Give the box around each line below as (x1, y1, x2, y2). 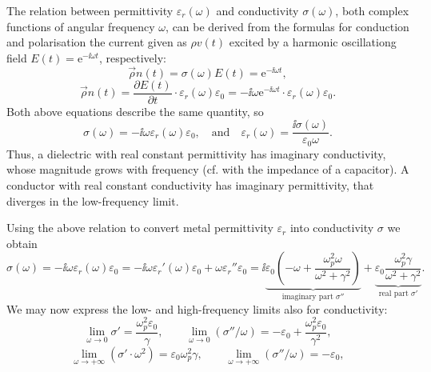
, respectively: (98, 49, 166, 66)
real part (378, 289, 409, 298)
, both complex (335, 2, 409, 18)
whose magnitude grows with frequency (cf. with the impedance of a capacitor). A (6, 161, 409, 178)
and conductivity (216, 2, 299, 18)
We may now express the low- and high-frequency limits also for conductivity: (6, 300, 388, 317)
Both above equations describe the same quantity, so (6, 102, 264, 119)
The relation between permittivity (6, 2, 174, 18)
